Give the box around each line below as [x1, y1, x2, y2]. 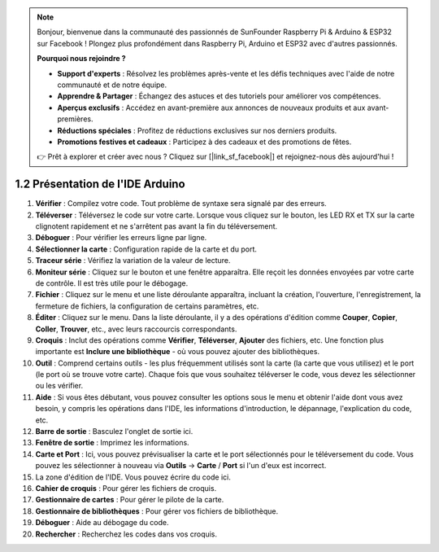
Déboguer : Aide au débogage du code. [35, 518, 170, 528]
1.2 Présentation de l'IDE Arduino [15, 177, 186, 191]
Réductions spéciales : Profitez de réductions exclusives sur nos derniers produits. [57, 125, 337, 135]
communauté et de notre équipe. [57, 80, 167, 90]
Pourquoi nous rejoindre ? [37, 54, 126, 64]
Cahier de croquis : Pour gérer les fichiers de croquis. [35, 483, 217, 493]
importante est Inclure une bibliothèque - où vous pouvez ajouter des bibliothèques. [35, 347, 320, 357]
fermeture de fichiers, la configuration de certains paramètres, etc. [35, 301, 259, 311]
